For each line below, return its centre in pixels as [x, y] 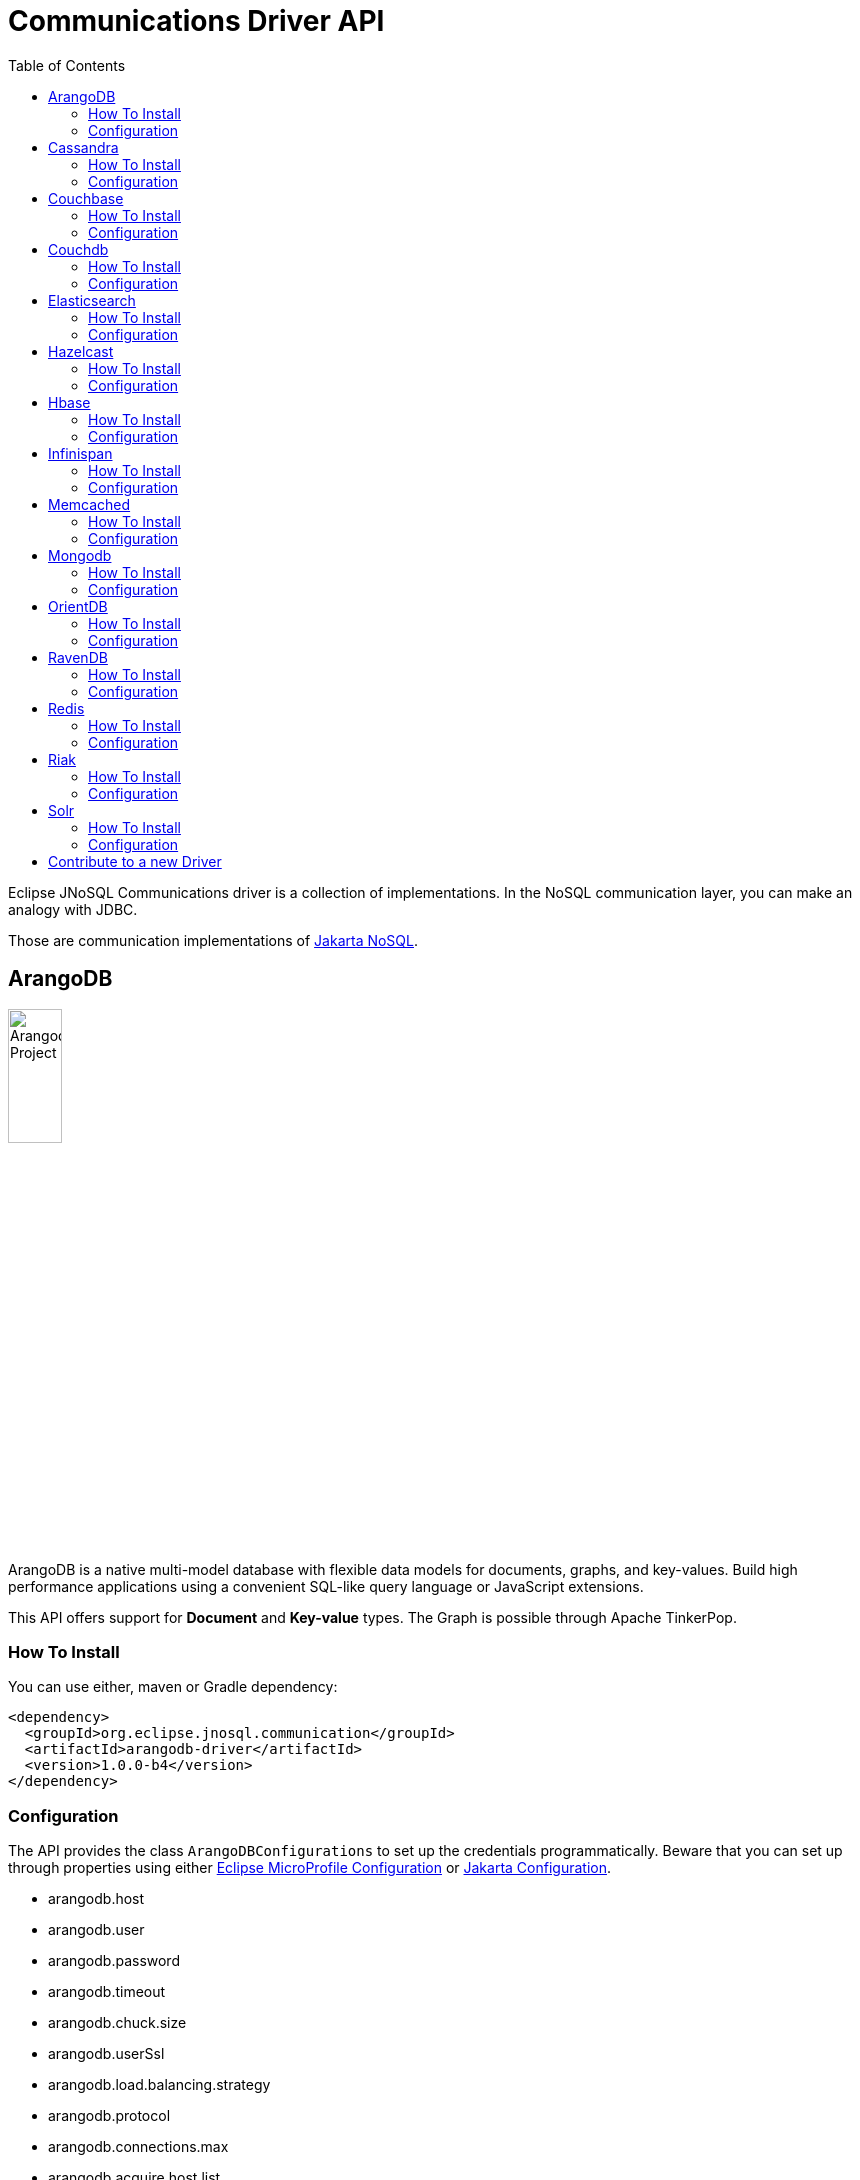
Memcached [89, 504]
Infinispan [80, 453]
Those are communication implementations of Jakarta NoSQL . [213, 940]
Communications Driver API [196, 21]
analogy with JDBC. [73, 909]
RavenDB [78, 657]
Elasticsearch [92, 300]
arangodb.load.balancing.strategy [159, 2085]
